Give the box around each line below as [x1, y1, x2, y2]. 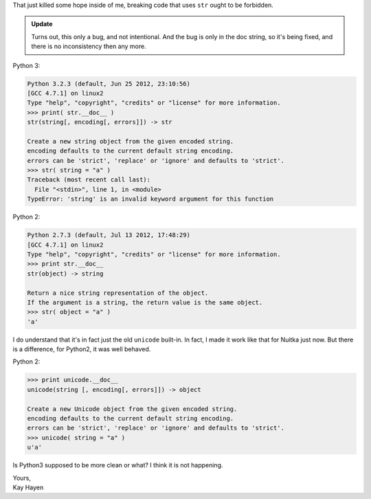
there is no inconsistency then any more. [31, 42, 147, 51]
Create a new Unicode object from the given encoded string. [27, 405, 238, 412]
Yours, [12, 474, 31, 482]
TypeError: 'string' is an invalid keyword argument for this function [27, 195, 274, 203]
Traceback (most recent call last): [27, 176, 151, 184]
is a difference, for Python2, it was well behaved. [12, 345, 151, 353]
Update [31, 20, 53, 28]
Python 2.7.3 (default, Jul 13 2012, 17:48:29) [27, 231, 190, 239]
